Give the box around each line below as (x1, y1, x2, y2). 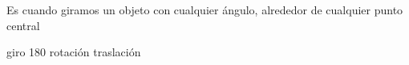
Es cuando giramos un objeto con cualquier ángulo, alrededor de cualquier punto (6, 2, 403, 17)
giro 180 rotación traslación (6, 44, 141, 60)
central (6, 17, 40, 33)
